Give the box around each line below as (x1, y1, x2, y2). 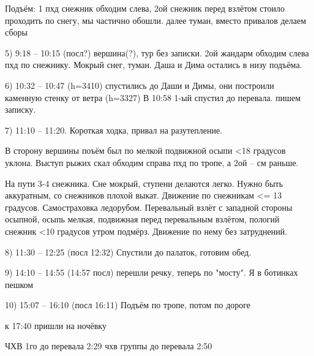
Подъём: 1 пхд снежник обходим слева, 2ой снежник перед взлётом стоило (5, 2, 285, 14)
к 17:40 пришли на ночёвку (5, 319, 107, 331)
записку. (5, 103, 36, 116)
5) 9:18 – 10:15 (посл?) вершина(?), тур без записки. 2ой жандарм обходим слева (5, 46, 309, 59)
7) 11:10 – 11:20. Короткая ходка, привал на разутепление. (5, 123, 223, 136)
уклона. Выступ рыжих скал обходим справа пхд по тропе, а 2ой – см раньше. (5, 156, 299, 169)
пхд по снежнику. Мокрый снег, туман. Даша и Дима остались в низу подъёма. (5, 58, 302, 71)
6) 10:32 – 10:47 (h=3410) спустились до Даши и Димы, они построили (5, 78, 274, 91)
